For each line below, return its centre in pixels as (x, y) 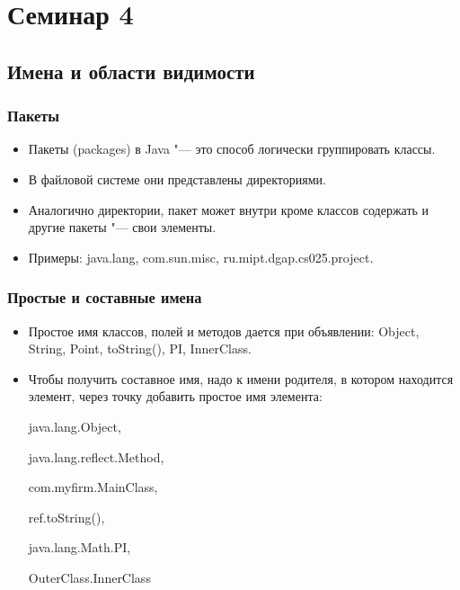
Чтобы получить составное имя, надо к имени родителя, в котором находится (241, 378)
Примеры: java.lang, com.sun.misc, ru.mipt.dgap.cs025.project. (201, 257)
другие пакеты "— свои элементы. (122, 227)
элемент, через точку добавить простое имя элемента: (175, 396)
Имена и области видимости (131, 71)
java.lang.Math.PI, (80, 547)
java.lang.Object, (75, 426)
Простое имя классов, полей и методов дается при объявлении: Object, (224, 331)
